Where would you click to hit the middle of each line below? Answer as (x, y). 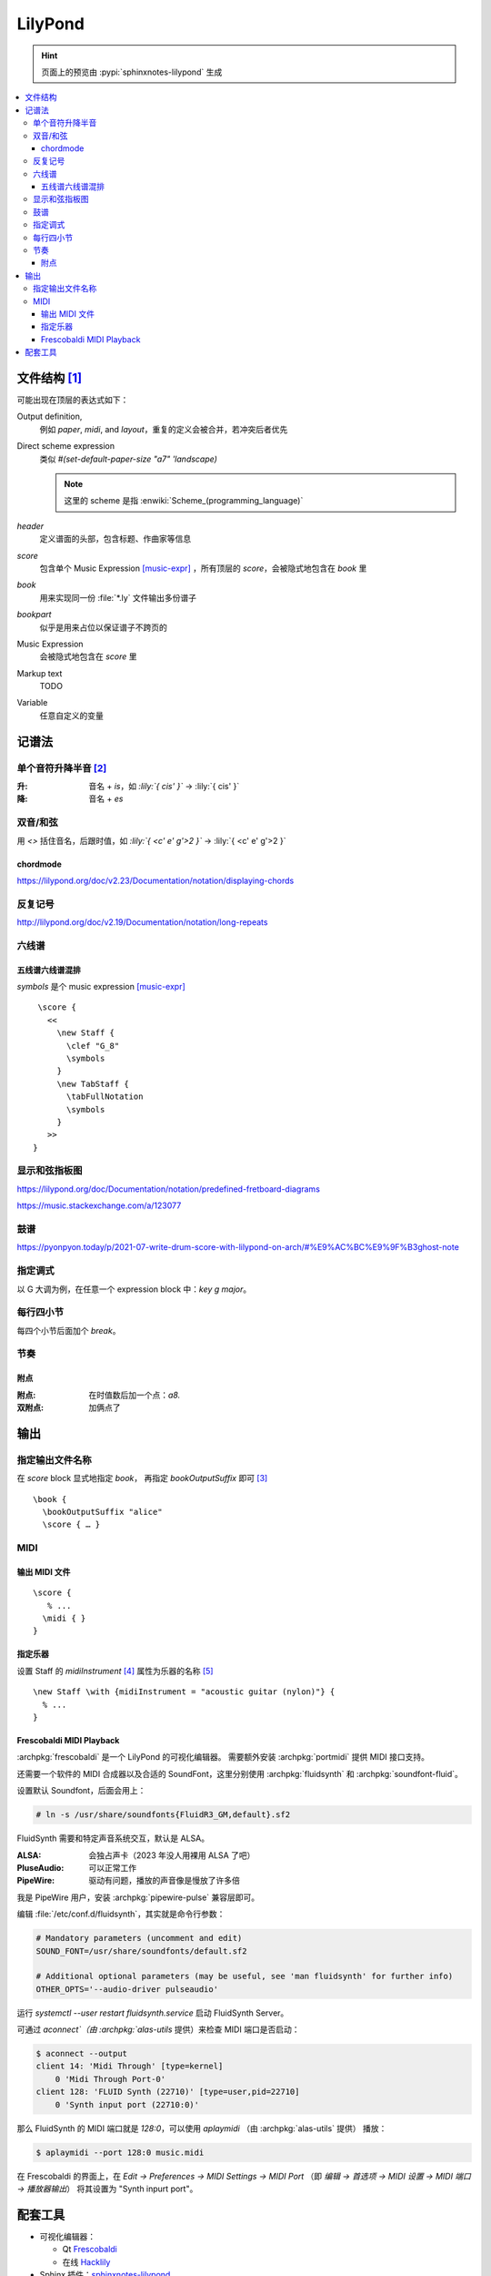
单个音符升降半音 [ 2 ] (62, 767)
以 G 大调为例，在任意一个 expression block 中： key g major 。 (134, 1289)
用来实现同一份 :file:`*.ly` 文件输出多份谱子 (118, 597)
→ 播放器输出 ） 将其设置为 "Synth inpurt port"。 (107, 2189)
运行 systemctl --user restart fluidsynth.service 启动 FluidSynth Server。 (153, 2013)
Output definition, (50, 417)
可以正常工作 (112, 1867)
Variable (32, 703)
